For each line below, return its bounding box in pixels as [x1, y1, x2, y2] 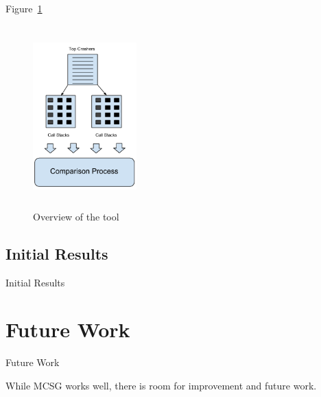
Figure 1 [5, 1, 43, 15]
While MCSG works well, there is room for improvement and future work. [5, 378, 317, 392]
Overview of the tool [33, 209, 119, 223]
